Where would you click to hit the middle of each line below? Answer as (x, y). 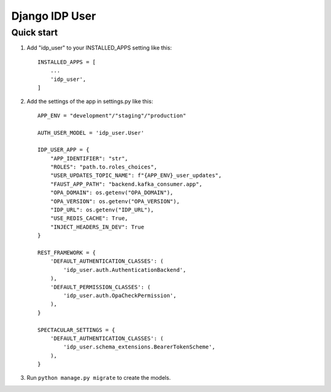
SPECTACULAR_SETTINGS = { (77, 330)
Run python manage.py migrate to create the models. (99, 378)
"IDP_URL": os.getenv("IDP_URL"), (102, 210)
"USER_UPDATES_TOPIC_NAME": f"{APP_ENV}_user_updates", (136, 175)
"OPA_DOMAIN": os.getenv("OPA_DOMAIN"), (112, 193)
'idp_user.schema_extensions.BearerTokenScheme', (139, 347)
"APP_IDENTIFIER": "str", (89, 158)
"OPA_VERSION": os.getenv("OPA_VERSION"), (115, 201)
